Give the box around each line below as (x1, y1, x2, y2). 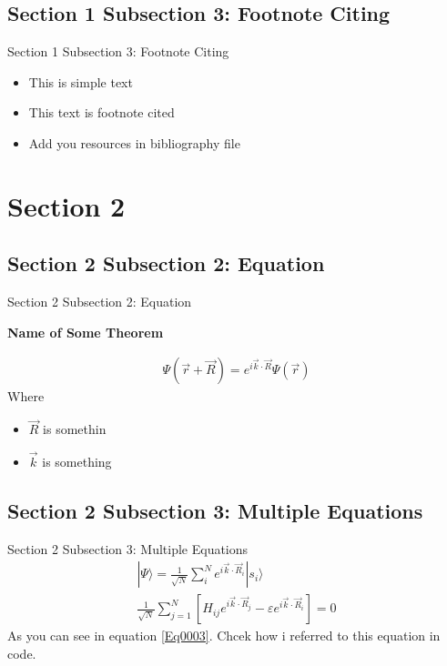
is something (42, 452, 112, 470)
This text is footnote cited (28, 103, 175, 122)
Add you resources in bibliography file (28, 133, 240, 152)
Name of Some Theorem (7, 322, 164, 341)
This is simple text (28, 72, 133, 91)
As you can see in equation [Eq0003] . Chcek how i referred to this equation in (7, 626, 441, 645)
